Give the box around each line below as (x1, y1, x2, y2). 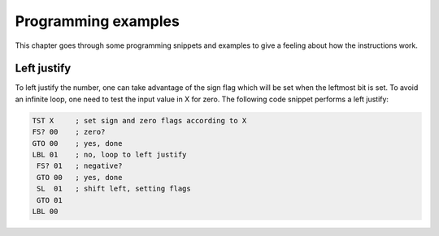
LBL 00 (32, 207, 59, 216)
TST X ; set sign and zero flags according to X (32, 116, 247, 125)
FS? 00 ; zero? (32, 127, 106, 137)
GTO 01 (37, 195, 63, 204)
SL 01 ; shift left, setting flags (37, 184, 191, 194)
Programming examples (15, 12, 180, 30)
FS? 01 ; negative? (37, 161, 123, 170)
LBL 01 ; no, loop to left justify (32, 150, 187, 159)
